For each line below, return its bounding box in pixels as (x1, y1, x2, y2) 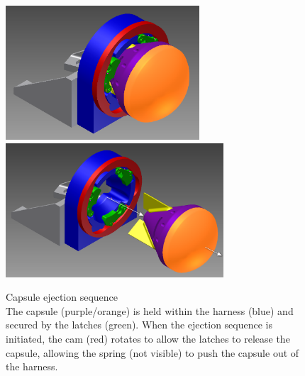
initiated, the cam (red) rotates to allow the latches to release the (6, 331, 290, 345)
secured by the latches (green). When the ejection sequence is (6, 317, 272, 332)
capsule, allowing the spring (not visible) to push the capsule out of (6, 345, 299, 360)
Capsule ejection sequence (6, 289, 118, 304)
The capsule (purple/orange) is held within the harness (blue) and (6, 303, 294, 318)
